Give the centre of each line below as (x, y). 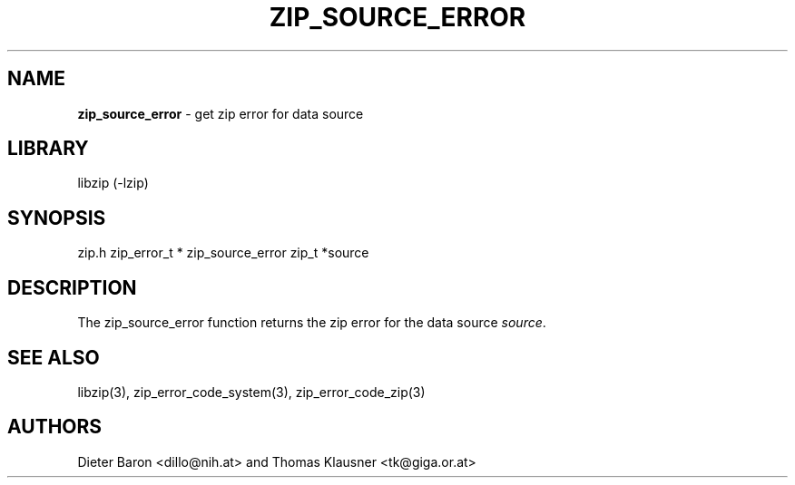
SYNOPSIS (57, 218)
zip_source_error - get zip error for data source (221, 113)
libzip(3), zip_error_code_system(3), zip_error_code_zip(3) (251, 392)
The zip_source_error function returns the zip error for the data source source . (312, 323)
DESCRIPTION (72, 287)
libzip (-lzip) (113, 183)
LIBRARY (48, 149)
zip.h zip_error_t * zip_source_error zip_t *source (223, 253)
